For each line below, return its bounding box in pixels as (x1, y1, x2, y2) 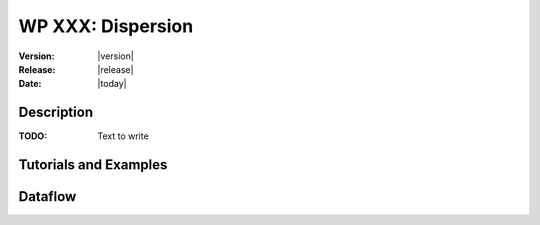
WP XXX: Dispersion (18, 15, 194, 37)
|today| (97, 78, 127, 90)
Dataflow (18, 188, 77, 205)
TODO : (18, 130, 48, 142)
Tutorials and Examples (18, 156, 168, 174)
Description (18, 104, 94, 121)
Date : (18, 78, 42, 90)
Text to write (97, 130, 149, 142)
